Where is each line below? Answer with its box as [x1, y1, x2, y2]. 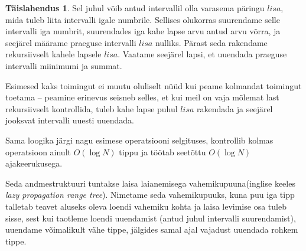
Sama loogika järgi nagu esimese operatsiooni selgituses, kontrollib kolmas [5, 133, 274, 146]
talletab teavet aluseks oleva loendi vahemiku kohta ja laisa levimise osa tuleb [5, 200, 287, 212]
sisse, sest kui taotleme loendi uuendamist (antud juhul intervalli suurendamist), [5, 211, 296, 224]
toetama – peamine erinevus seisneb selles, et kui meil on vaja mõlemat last [5, 91, 279, 103]
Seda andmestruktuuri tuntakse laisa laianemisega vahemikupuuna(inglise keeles [5, 177, 295, 189]
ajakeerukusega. [5, 157, 63, 169]
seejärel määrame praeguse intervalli [5, 36, 136, 48]
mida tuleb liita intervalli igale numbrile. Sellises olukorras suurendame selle [5, 13, 280, 25]
